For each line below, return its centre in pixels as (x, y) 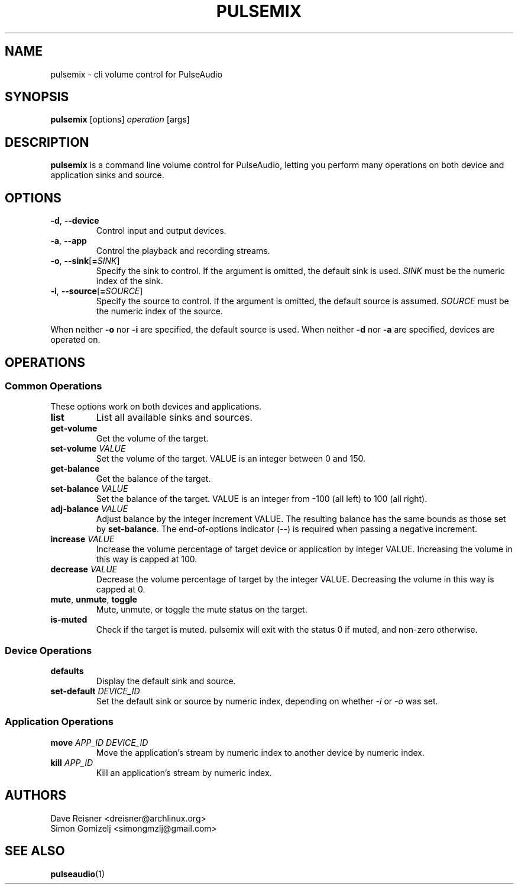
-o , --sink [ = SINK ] (85, 261)
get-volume (74, 429)
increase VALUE (82, 539)
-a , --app (69, 241)
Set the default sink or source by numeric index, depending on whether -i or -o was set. (267, 701)
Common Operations (54, 386)
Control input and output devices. (161, 231)
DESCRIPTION (47, 142)
